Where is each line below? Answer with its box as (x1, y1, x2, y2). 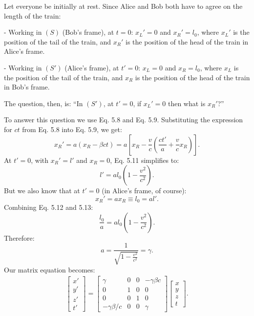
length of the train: (4, 10, 61, 21)
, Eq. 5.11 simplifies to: (110, 155, 179, 165)
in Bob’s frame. (4, 82, 50, 92)
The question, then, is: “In (4, 98, 83, 108)
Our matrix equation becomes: (4, 264, 95, 274)
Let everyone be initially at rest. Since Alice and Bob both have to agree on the (4, 1, 243, 11)
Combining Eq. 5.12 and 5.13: (4, 202, 93, 212)
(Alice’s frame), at (64, 62, 119, 72)
